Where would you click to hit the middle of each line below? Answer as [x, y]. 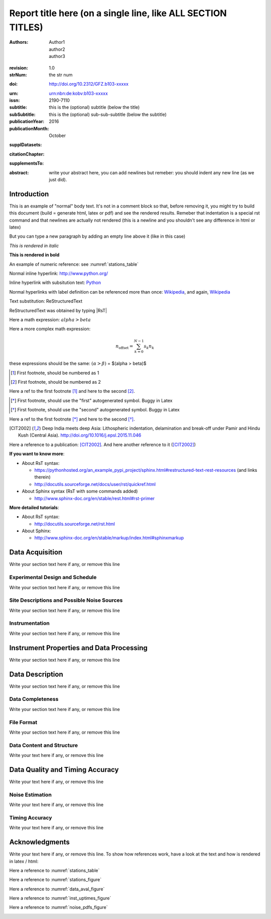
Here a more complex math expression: [50, 329]
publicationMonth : [29, 128]
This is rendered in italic [34, 245]
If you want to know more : [37, 454]
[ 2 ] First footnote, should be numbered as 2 [56, 382]
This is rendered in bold [34, 255]
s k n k [149, 346]
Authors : [19, 42]
